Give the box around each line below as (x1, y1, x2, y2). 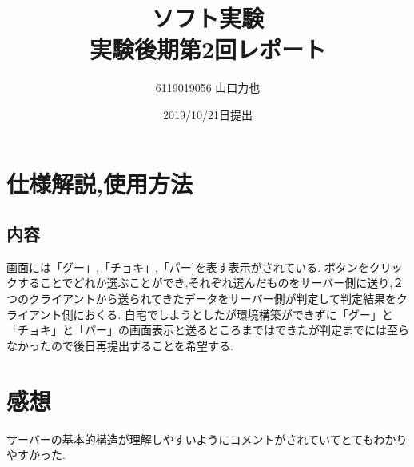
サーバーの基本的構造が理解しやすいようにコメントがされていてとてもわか (6, 430, 396, 447)
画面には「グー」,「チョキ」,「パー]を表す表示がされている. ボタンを (6, 258, 369, 275)
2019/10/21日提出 (163, 106, 253, 122)
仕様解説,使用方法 (6, 166, 193, 199)
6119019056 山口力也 (155, 79, 261, 96)
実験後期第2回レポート (89, 33, 327, 66)
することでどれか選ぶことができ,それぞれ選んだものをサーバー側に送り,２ (17, 274, 404, 291)
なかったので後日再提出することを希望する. (6, 337, 233, 353)
